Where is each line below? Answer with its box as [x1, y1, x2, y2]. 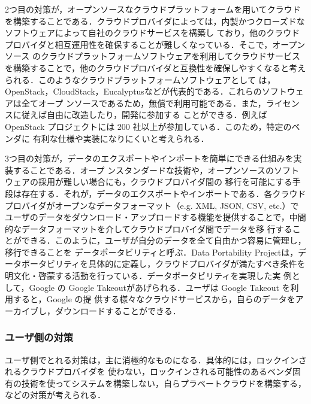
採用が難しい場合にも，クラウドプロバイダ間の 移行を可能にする [38, 175, 292, 188]
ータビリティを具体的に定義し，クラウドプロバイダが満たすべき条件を [29, 257, 306, 270]
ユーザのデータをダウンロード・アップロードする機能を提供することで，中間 [5, 211, 306, 223]
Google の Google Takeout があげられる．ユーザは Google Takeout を [29, 281, 291, 293]
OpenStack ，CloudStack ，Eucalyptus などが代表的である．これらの [5, 85, 262, 98]
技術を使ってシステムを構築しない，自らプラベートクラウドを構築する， [21, 376, 306, 389]
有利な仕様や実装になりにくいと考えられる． [32, 132, 209, 144]
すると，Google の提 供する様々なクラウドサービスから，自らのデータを [13, 293, 295, 305]
